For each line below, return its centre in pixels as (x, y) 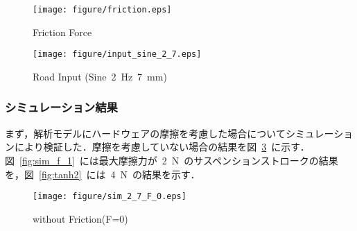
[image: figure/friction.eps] (102, 10)
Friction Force (62, 32)
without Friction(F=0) (80, 218)
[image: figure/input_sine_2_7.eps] (117, 54)
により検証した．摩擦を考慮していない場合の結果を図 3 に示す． (162, 147)
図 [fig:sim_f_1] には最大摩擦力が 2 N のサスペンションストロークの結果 (172, 160)
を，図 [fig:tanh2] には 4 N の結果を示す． (103, 174)
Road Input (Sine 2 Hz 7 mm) (100, 76)
